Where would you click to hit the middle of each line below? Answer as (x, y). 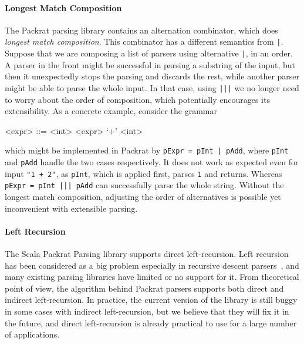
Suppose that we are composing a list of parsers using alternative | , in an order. (149, 53)
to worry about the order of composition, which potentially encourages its (137, 99)
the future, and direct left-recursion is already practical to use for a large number (151, 323)
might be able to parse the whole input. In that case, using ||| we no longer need (152, 87)
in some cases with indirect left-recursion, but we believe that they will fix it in (147, 311)
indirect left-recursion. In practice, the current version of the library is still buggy (151, 300)
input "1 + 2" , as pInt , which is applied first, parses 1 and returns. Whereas (143, 173)
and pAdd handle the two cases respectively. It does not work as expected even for (152, 161)
